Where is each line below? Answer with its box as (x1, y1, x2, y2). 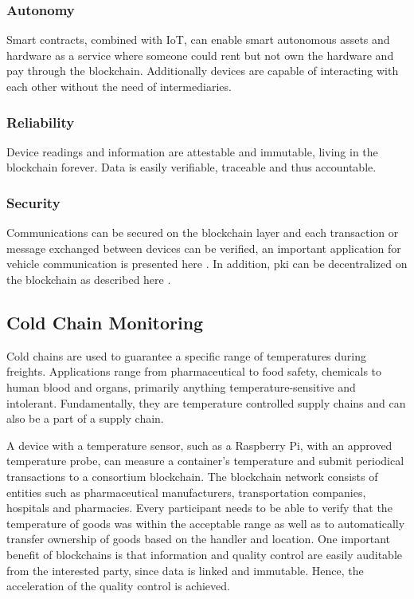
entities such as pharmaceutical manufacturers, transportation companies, (6, 483, 366, 500)
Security (6, 192, 61, 212)
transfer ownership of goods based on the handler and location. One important (6, 530, 391, 547)
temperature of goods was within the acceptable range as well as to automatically (6, 514, 405, 531)
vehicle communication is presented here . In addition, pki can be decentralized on (6, 255, 408, 272)
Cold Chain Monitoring (6, 309, 204, 334)
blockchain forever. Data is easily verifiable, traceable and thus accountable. (6, 159, 377, 175)
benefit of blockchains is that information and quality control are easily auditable (6, 546, 403, 562)
